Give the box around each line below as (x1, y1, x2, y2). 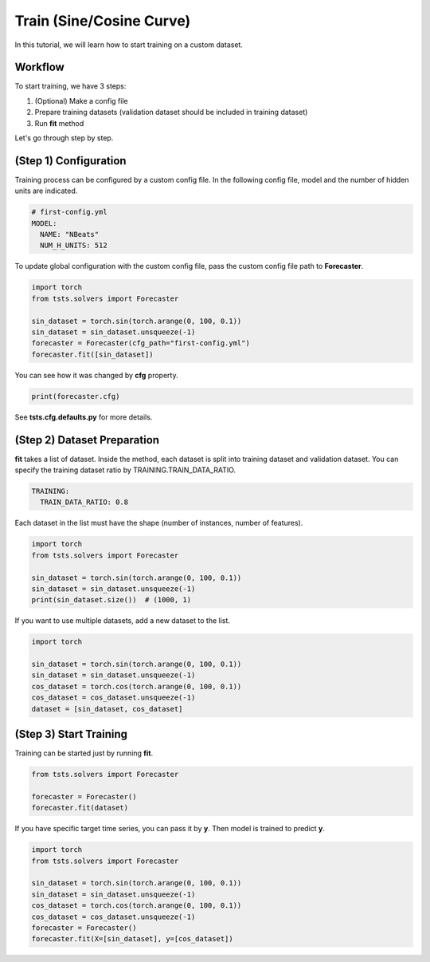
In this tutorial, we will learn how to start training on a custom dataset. (14, 40, 243, 49)
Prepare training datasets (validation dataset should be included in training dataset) (34, 108, 308, 117)
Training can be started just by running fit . (14, 748, 154, 758)
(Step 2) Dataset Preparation (14, 433, 159, 447)
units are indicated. (14, 186, 78, 195)
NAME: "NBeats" (40, 230, 100, 239)
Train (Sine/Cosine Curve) (14, 12, 191, 30)
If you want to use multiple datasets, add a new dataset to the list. (14, 616, 231, 625)
